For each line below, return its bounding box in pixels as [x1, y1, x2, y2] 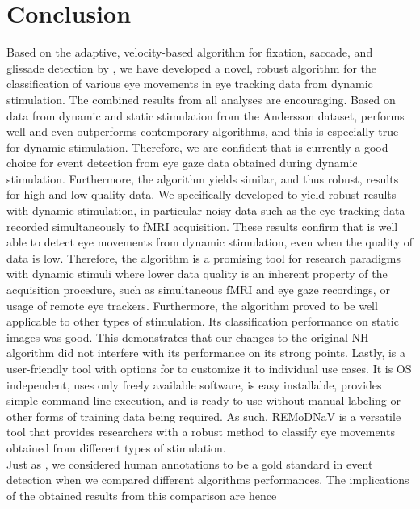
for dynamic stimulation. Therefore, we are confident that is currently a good [6, 138, 388, 155]
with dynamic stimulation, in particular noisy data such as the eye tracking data [6, 202, 405, 219]
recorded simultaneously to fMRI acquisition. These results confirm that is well [6, 217, 398, 234]
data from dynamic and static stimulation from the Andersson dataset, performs [6, 107, 405, 124]
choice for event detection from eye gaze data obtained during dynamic [6, 154, 358, 171]
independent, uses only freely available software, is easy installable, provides [6, 376, 382, 393]
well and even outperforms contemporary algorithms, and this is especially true [6, 123, 399, 140]
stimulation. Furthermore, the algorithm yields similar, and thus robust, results [6, 170, 399, 187]
